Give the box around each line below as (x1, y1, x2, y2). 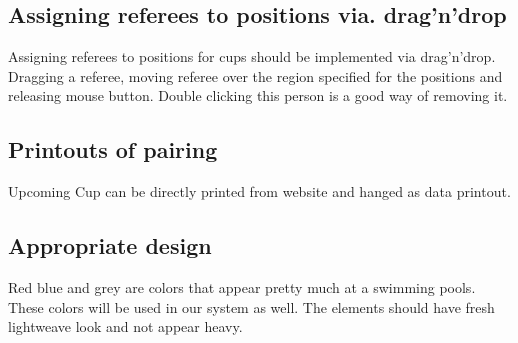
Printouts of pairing (8, 134, 218, 165)
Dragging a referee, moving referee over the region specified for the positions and (8, 65, 503, 86)
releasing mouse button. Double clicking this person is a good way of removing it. (8, 85, 508, 106)
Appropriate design (8, 230, 212, 261)
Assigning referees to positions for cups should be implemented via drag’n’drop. (8, 46, 496, 67)
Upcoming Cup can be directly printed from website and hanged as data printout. (8, 181, 511, 202)
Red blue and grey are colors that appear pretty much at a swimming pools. (8, 276, 476, 297)
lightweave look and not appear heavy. (8, 316, 243, 337)
